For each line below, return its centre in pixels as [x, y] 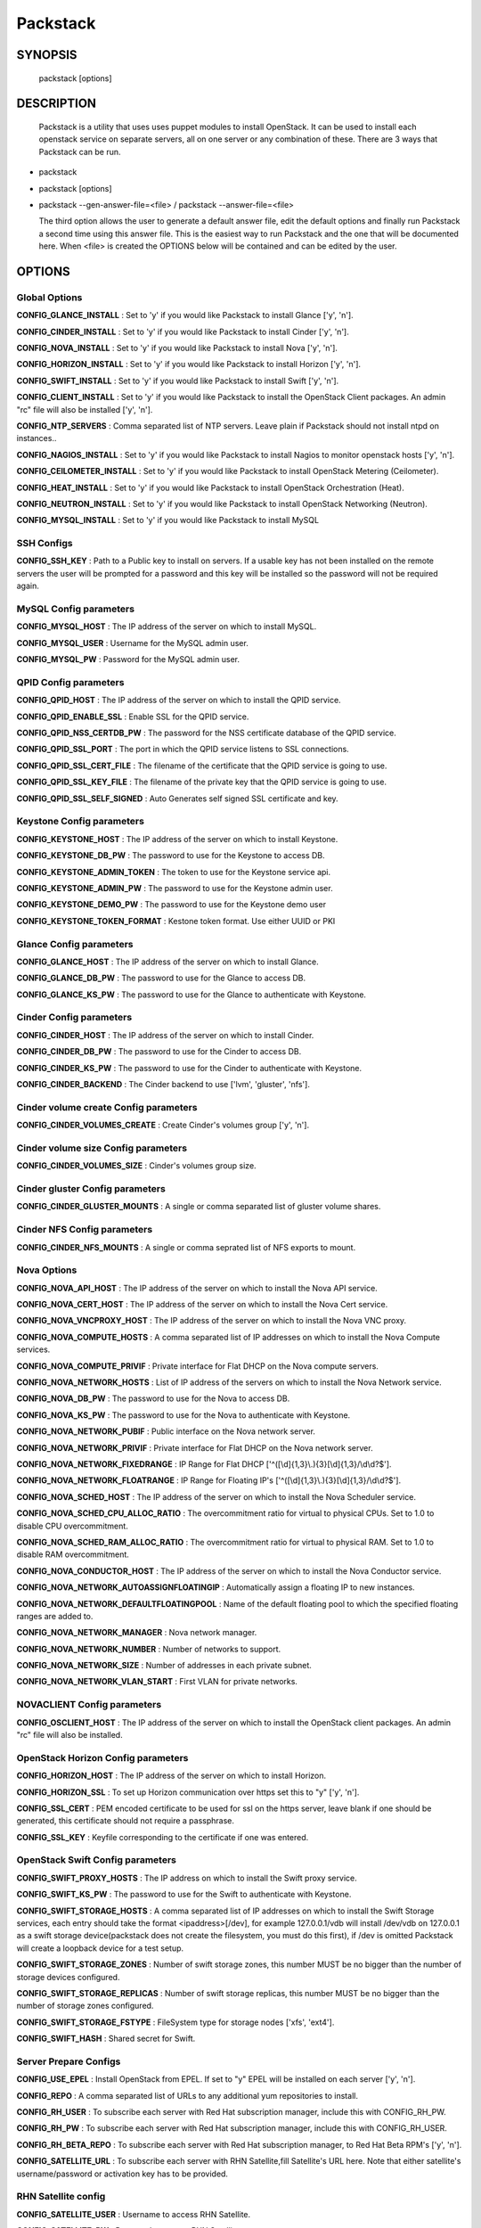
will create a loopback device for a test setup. [100, 1948]
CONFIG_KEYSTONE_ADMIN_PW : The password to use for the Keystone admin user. [175, 888]
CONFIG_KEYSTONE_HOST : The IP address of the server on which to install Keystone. [177, 839]
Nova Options [47, 1270]
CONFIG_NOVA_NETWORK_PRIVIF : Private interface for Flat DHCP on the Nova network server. [195, 1447]
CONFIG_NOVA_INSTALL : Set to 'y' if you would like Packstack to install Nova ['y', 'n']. [177, 348]
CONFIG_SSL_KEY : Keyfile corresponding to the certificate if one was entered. [163, 1837]
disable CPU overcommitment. [72, 1526]
